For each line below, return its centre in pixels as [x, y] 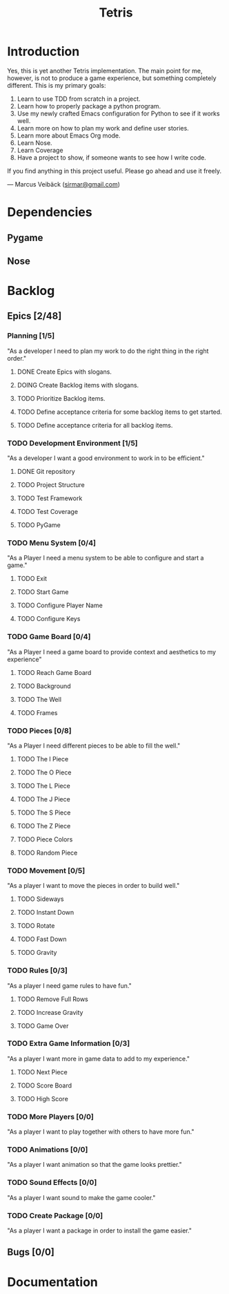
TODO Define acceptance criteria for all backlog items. [95, 425]
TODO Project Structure [51, 485]
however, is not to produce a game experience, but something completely [112, 78]
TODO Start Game [43, 592]
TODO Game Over [43, 1026]
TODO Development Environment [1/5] [72, 443]
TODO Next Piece [42, 1072]
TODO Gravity [37, 953]
